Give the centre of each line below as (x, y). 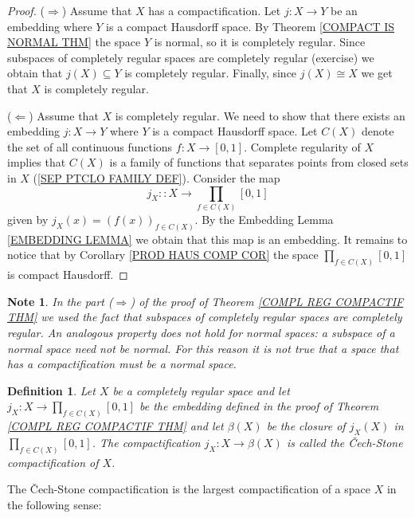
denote (378, 131)
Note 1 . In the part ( (60, 301)
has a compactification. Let (215, 10)
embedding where (50, 26)
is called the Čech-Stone (345, 442)
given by (28, 219)
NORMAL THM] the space (74, 42)
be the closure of (306, 426)
